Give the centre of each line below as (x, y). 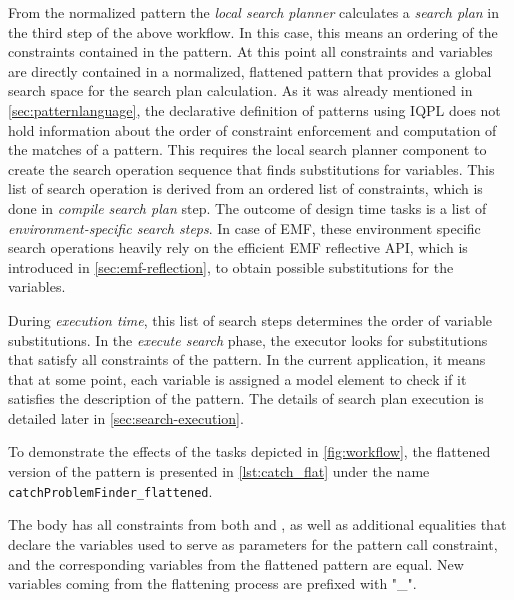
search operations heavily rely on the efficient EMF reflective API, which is (238, 247)
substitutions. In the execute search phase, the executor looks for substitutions (248, 339)
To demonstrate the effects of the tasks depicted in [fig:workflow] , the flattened (249, 451)
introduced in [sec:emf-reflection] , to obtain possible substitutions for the (231, 266)
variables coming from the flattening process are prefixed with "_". (212, 583)
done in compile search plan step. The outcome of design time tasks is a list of (247, 207)
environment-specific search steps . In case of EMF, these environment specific (244, 227)
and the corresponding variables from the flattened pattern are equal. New (236, 563)
